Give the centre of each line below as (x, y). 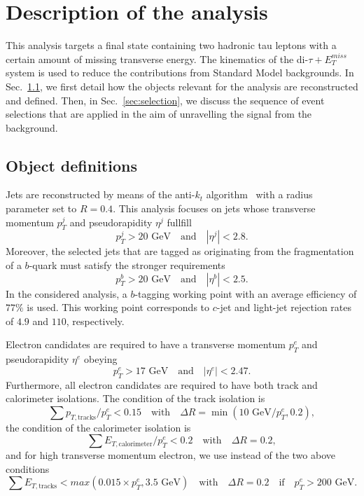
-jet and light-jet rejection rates (284, 307)
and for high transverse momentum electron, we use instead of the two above (170, 455)
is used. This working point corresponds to (118, 307)
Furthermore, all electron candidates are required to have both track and (162, 384)
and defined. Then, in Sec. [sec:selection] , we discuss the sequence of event (165, 100)
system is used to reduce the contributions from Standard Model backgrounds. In (180, 73)
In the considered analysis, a (66, 293)
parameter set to (41, 208)
